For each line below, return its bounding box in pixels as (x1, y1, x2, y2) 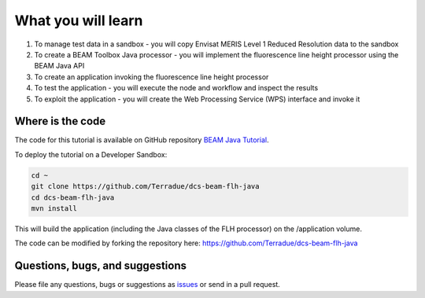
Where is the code (14, 115, 106, 128)
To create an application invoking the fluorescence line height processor (34, 72, 269, 82)
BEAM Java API (34, 61, 85, 71)
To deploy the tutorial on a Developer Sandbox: (14, 149, 168, 159)
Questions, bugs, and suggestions (14, 259, 187, 273)
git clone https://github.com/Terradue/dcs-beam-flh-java (31, 182, 260, 191)
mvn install (31, 204, 78, 212)
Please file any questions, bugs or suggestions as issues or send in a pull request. (14, 280, 281, 289)
